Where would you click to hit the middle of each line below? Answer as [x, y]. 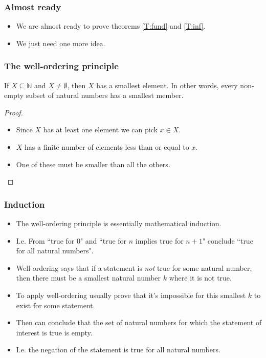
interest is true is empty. [54, 332]
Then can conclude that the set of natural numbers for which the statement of [139, 322]
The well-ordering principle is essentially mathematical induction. [119, 223]
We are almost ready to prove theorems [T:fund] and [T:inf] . [111, 26]
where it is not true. [200, 278]
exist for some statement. [56, 305]
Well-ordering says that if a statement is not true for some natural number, [134, 267]
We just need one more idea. [61, 43]
